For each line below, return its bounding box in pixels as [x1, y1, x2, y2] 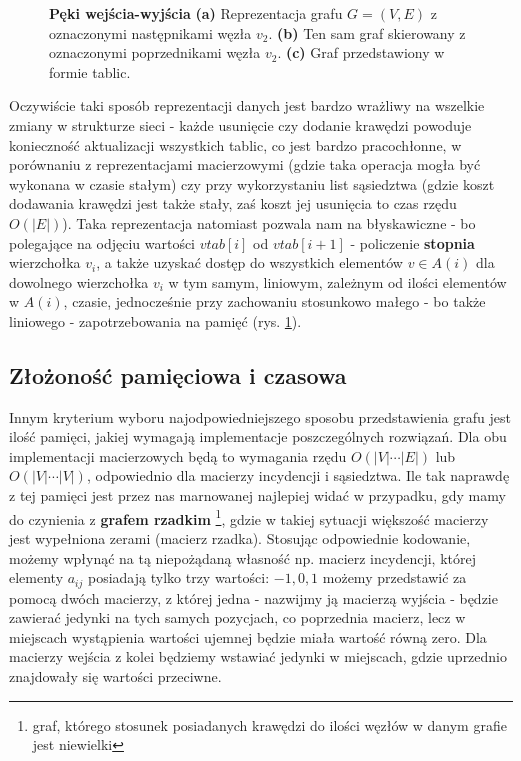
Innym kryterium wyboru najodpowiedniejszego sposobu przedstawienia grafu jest [9, 406, 511, 427]
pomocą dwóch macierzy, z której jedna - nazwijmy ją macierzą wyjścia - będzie [9, 587, 498, 608]
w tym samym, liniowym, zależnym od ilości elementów [168, 271, 507, 292]
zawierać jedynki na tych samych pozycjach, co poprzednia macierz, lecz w [9, 607, 466, 628]
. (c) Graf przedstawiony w [277, 42, 445, 63]
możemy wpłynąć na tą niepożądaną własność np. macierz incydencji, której [9, 547, 476, 568]
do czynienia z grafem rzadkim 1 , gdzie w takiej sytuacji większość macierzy [9, 505, 489, 529]
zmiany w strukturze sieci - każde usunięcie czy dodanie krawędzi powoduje [9, 114, 472, 135]
